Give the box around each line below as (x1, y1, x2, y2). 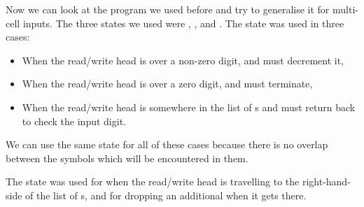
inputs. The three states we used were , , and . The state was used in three (22, 15, 344, 30)
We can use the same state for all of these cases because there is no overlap (6, 137, 328, 152)
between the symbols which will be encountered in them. (6, 150, 248, 165)
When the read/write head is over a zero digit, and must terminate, (22, 76, 313, 91)
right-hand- (302, 174, 351, 189)
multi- (332, 2, 358, 16)
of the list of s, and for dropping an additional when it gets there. (25, 187, 307, 202)
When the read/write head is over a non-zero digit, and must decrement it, (22, 52, 344, 67)
